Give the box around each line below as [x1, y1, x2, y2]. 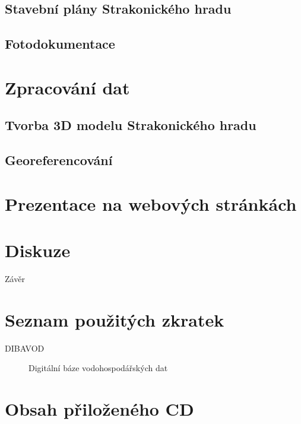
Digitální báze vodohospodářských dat [28, 362, 168, 374]
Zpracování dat [5, 75, 130, 99]
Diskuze [5, 238, 71, 262]
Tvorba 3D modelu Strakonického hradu [5, 116, 256, 134]
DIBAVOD [5, 341, 45, 354]
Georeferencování [5, 151, 113, 169]
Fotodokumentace [5, 34, 115, 53]
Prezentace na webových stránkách [5, 191, 297, 216]
